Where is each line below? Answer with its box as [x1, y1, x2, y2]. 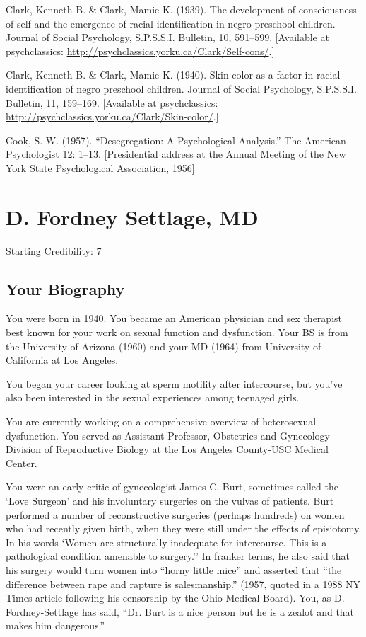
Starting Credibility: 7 [6, 243, 102, 258]
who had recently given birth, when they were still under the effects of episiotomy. [6, 521, 362, 536]
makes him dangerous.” [6, 618, 105, 633]
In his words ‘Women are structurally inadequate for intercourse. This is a [6, 534, 327, 549]
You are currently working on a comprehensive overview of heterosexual [6, 414, 317, 429]
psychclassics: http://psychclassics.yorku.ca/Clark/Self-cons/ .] [6, 43, 275, 58]
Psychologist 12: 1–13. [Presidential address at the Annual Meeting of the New [6, 147, 346, 161]
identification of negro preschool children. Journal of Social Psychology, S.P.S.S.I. [6, 81, 357, 96]
